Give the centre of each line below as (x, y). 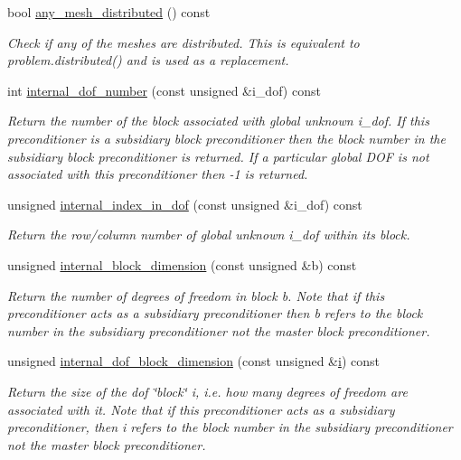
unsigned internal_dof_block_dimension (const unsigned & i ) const (193, 361)
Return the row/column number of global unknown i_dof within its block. (209, 235)
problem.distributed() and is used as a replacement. (148, 60)
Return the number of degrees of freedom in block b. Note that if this (196, 295)
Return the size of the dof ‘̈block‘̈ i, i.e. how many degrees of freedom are (207, 391)
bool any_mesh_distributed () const (109, 12)
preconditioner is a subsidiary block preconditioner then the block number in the (226, 138)
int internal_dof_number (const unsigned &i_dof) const (164, 90)
